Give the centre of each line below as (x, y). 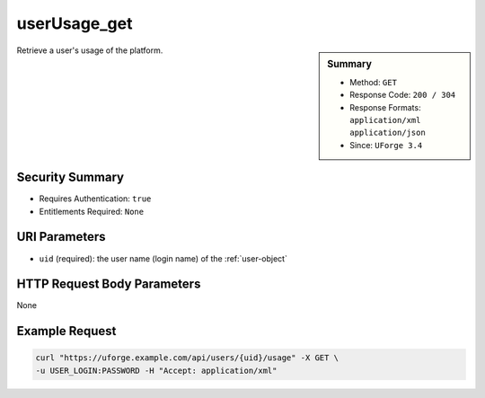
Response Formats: (385, 107)
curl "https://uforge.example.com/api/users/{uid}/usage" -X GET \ (187, 358)
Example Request (66, 331)
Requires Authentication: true (95, 199)
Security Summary (71, 177)
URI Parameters (62, 237)
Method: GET (373, 82)
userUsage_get (75, 23)
